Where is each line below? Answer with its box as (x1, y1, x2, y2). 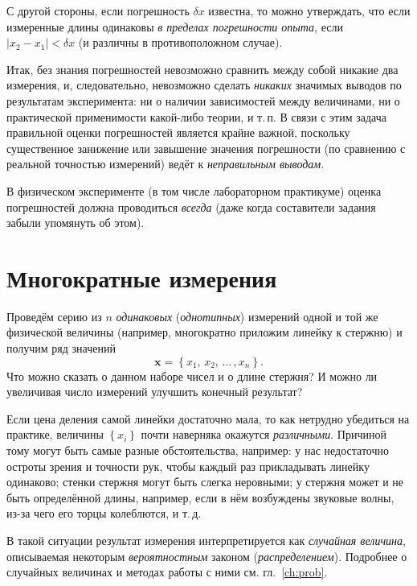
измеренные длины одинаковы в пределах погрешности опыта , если (6, 18, 343, 35)
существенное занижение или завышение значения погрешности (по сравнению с (6, 139, 406, 156)
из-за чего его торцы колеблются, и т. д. (6, 505, 202, 522)
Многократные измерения (6, 261, 277, 294)
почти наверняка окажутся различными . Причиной (141, 426, 386, 443)
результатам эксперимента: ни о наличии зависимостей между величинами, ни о (6, 92, 400, 109)
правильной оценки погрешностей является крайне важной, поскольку (6, 124, 350, 141)
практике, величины (6, 426, 104, 443)
